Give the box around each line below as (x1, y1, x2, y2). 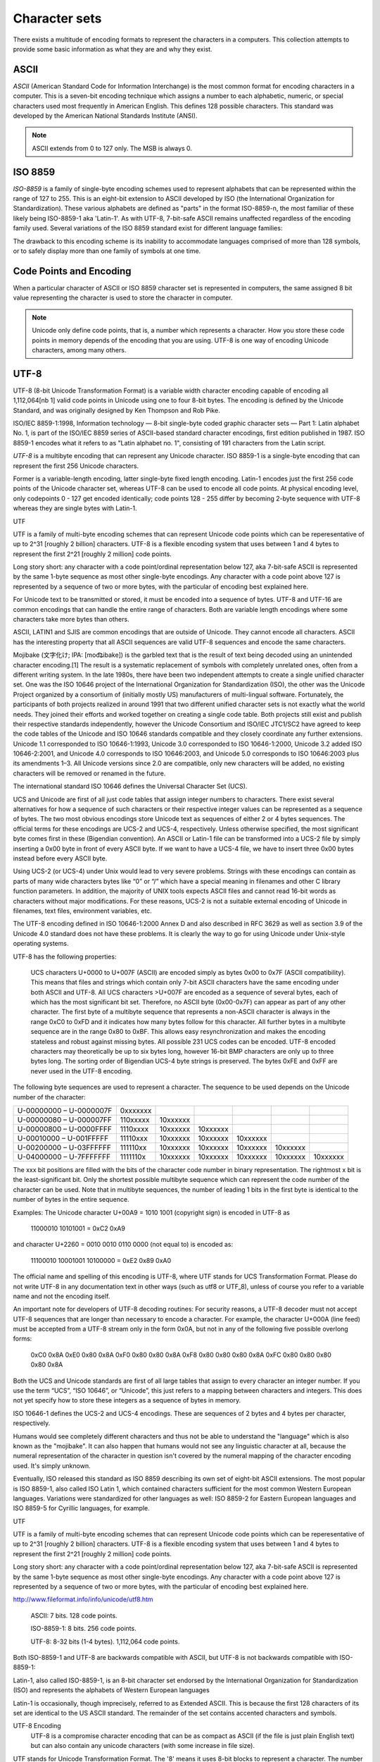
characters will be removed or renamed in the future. (13, 769, 166, 777)
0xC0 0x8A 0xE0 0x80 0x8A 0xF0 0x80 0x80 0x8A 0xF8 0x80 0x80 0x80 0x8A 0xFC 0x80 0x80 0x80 (30, 1350, 332, 1359)
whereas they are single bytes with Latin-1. (13, 504, 137, 512)
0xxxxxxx (120, 1105, 152, 1115)
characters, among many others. (32, 345, 127, 354)
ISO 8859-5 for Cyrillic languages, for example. (13, 1504, 151, 1513)
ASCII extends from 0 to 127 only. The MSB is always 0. (32, 144, 193, 152)
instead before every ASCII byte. (13, 854, 108, 863)
